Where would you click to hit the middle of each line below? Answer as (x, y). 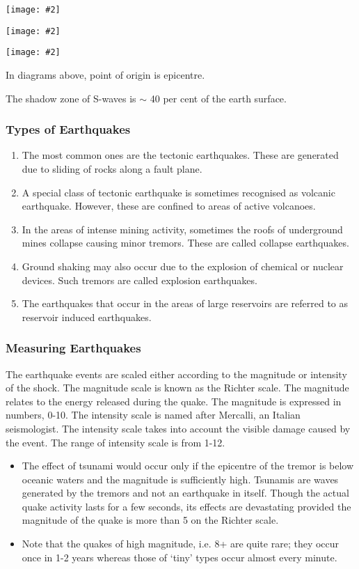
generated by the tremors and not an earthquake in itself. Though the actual (185, 493)
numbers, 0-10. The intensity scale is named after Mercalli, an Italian (153, 415)
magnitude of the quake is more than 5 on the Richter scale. (150, 520)
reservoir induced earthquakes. (87, 317)
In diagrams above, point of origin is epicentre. (105, 74)
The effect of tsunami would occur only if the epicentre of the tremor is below (188, 466)
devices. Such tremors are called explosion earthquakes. (139, 280)
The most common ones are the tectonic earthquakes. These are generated (180, 155)
